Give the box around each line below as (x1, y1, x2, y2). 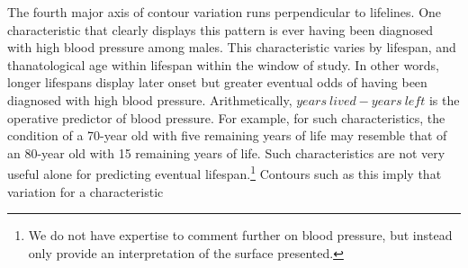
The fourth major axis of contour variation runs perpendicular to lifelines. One (7, 3, 442, 21)
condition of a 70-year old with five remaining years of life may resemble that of (7, 126, 447, 145)
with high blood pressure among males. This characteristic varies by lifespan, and (7, 38, 456, 57)
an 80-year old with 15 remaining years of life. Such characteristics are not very (7, 143, 445, 162)
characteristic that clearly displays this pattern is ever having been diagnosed (7, 20, 434, 39)
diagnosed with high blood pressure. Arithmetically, (7, 90, 292, 109)
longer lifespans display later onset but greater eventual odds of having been (7, 73, 427, 92)
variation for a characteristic (7, 182, 164, 201)
